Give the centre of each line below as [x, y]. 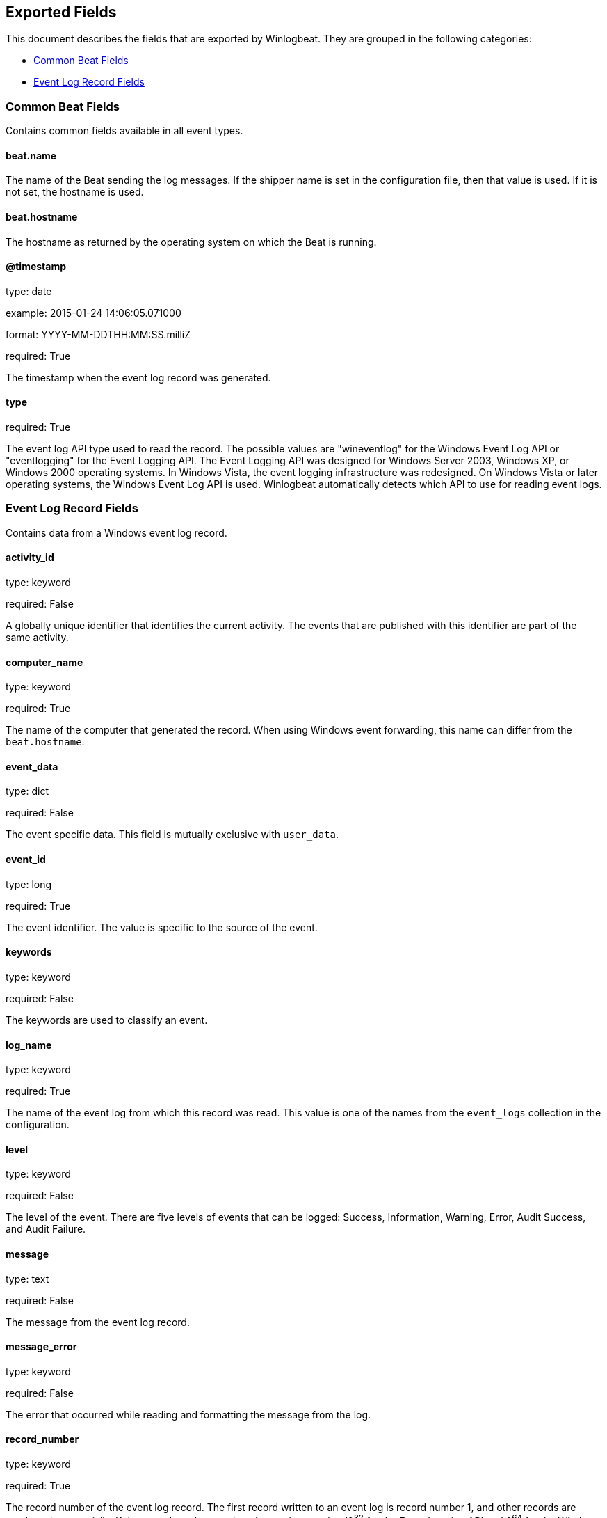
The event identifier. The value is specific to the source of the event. [162, 927]
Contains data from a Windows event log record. [116, 532]
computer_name [44, 662]
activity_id [30, 558]
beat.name [31, 155]
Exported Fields [61, 12]
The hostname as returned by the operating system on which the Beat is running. [191, 242]
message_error [41, 1347]
